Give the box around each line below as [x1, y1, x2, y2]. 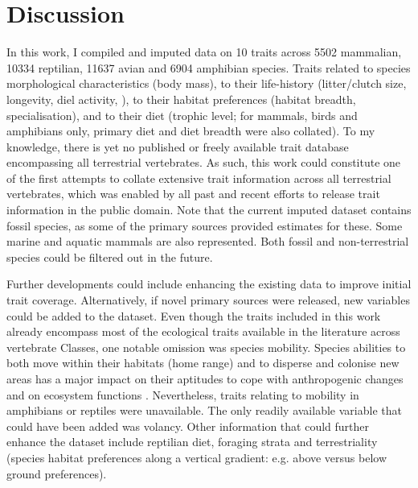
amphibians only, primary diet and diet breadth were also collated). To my [6, 122, 375, 139]
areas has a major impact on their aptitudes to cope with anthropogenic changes [6, 370, 404, 387]
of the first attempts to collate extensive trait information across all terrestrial [6, 169, 391, 186]
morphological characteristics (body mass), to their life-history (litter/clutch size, [6, 75, 407, 92]
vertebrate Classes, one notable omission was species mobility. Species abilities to [6, 338, 406, 355]
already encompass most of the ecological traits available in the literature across [6, 323, 400, 340]
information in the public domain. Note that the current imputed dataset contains [6, 201, 412, 218]
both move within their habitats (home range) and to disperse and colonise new [6, 354, 400, 371]
